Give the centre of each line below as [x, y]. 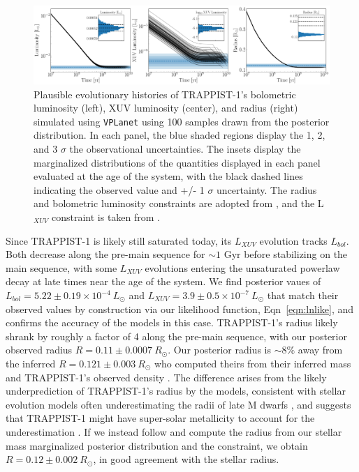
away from [320, 350]
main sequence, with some [61, 267]
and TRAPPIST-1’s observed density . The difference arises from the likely [166, 377]
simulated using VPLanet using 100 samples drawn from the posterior [182, 121]
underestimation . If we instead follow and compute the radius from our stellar [174, 431]
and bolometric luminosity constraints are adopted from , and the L [179, 203]
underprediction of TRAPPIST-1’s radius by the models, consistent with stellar [176, 391]
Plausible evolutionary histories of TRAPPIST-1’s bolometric [165, 94]
